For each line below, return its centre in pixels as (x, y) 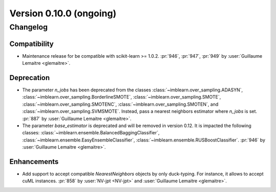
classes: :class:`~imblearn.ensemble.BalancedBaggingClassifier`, (91, 133)
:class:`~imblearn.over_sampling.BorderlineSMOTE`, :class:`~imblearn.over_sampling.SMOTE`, (122, 97)
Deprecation (30, 77)
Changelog (29, 27)
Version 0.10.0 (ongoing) (63, 13)
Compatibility (31, 44)
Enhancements (34, 162)
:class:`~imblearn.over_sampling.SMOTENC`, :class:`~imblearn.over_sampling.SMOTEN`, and (120, 104)
